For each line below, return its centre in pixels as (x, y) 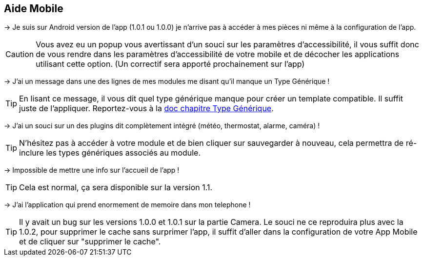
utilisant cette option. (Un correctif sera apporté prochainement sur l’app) (170, 64)
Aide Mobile (34, 9)
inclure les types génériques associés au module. (110, 153)
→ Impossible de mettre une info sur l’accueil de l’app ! (92, 170)
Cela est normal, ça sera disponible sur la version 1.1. (116, 188)
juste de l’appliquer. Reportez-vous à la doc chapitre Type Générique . (146, 109)
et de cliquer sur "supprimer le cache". (90, 242)
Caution (20, 54)
